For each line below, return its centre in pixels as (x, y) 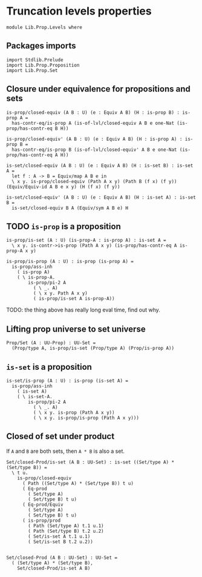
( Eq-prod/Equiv (43, 504)
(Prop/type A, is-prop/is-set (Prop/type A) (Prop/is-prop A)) (93, 349)
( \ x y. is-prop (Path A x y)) (74, 413)
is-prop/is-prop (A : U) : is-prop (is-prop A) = (70, 262)
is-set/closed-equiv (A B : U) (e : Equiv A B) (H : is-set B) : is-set (100, 165)
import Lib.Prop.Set (32, 70)
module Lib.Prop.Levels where (44, 27)
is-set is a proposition (49, 367)
